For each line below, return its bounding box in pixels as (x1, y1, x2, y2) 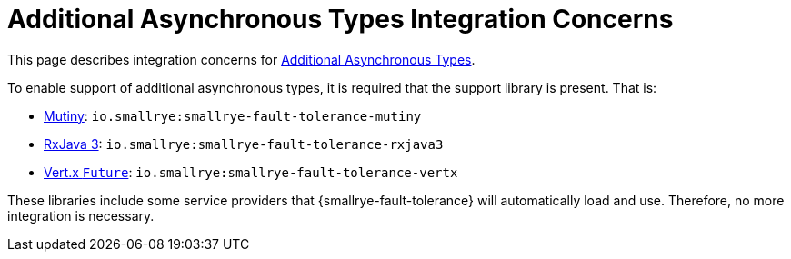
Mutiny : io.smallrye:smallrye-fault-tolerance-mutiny (44, 107, 422, 124)
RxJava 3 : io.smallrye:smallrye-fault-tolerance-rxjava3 (44, 135, 444, 152)
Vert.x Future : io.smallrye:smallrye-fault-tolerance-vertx (44, 164, 458, 180)
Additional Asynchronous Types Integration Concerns (7, 4, 674, 35)
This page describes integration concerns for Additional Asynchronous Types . (7, 51, 476, 67)
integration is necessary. (7, 207, 155, 224)
